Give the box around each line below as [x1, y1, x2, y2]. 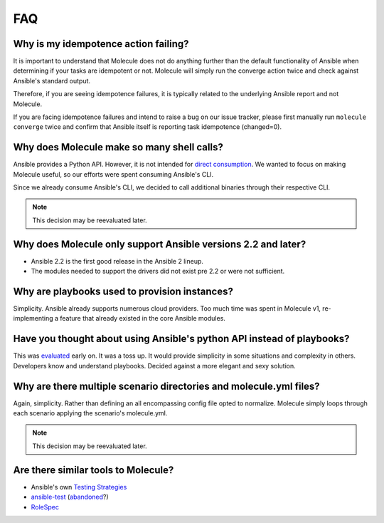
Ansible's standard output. [13, 76, 91, 85]
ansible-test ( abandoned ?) [31, 492, 110, 502]
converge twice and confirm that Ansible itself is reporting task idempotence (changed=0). [13, 123, 282, 131]
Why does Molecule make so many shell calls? [13, 141, 223, 153]
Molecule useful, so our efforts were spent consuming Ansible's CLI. [13, 170, 214, 178]
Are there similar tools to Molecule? [13, 464, 174, 476]
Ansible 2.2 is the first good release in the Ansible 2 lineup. [31, 257, 204, 265]
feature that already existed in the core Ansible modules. [60, 314, 225, 323]
